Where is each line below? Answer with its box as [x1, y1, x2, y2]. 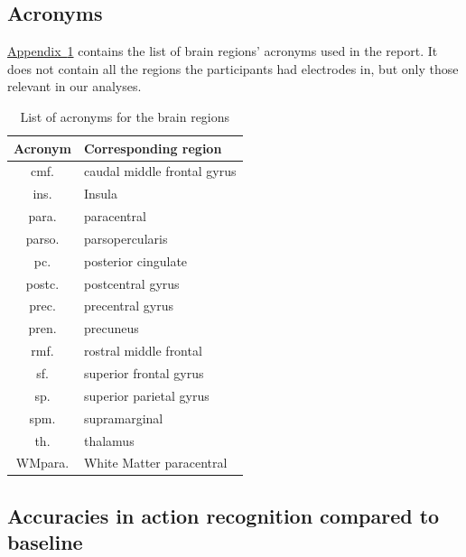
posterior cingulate [83, 251, 188, 270]
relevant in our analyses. [7, 77, 142, 96]
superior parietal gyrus [83, 385, 210, 404]
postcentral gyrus [83, 274, 180, 292]
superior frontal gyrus [83, 364, 204, 383]
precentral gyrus [83, 296, 173, 315]
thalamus [83, 431, 135, 450]
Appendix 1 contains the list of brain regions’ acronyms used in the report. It [7, 42, 438, 60]
